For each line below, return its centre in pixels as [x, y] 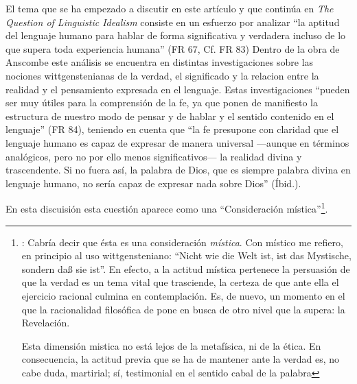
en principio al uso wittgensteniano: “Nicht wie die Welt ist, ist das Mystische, [186, 255]
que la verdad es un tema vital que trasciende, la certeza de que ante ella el [180, 282]
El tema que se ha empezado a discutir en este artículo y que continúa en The [170, 8]
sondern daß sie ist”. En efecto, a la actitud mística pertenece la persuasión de [186, 268]
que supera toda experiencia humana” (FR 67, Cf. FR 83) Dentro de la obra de [173, 48]
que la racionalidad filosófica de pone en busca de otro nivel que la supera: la [183, 309]
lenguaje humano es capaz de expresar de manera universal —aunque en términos [177, 142]
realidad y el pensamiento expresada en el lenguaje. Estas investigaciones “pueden [178, 89]
